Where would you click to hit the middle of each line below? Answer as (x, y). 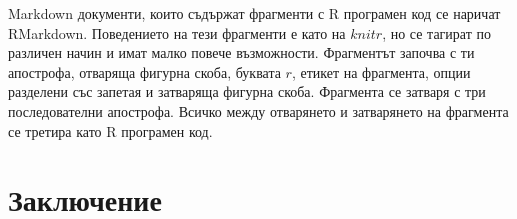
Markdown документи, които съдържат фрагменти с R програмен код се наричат (254, 13)
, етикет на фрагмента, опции (381, 71)
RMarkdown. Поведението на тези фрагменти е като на (177, 32)
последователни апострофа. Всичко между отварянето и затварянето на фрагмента (258, 110)
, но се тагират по (436, 32)
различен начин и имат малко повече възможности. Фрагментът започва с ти (241, 52)
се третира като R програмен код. (110, 130)
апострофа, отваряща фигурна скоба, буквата (144, 71)
